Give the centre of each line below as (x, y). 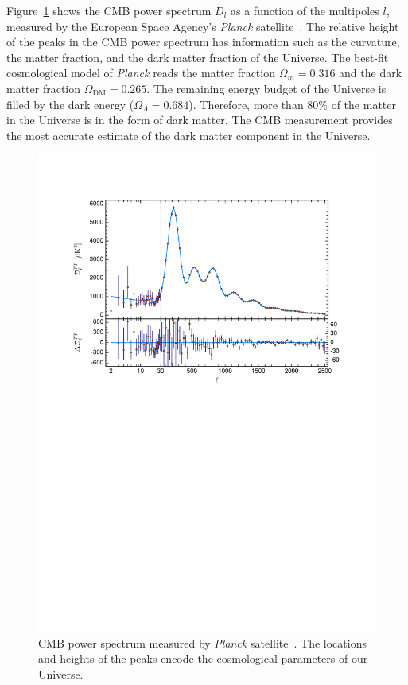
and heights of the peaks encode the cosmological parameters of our (203, 658)
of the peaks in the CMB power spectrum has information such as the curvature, (203, 42)
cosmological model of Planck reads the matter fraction (141, 73)
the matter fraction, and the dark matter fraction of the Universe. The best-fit (198, 57)
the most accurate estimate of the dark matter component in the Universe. (188, 135)
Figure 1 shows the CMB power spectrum (109, 10)
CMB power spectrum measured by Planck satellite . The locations (202, 642)
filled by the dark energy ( (70, 104)
